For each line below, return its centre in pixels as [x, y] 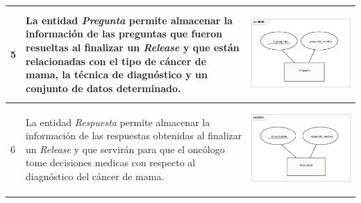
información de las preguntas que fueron [124, 34]
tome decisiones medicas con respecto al [111, 162]
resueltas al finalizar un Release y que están [133, 47]
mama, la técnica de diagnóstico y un [117, 74]
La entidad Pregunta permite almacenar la [129, 20]
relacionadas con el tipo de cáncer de [116, 61]
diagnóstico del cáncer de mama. [95, 176]
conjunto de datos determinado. [103, 88]
